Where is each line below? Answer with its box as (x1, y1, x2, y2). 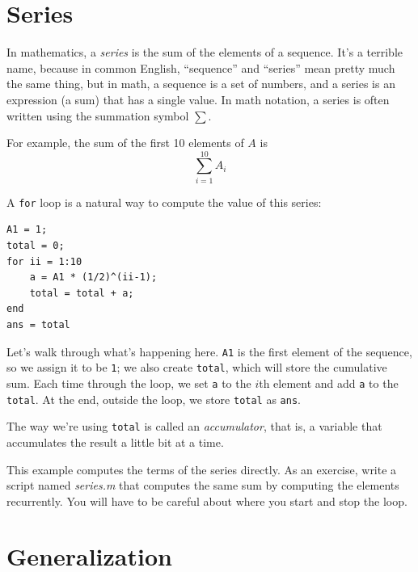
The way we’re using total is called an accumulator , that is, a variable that (6, 418, 382, 435)
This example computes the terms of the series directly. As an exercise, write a (6, 461, 397, 477)
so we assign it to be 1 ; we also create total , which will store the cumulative (6, 359, 387, 376)
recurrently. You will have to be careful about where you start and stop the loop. (6, 492, 407, 509)
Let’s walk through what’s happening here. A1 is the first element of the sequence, (6, 343, 412, 360)
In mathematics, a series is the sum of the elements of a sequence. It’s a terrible (6, 44, 403, 61)
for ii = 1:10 (6, 255, 82, 267)
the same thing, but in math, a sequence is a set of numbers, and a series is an (6, 75, 395, 92)
